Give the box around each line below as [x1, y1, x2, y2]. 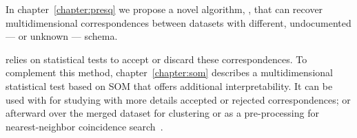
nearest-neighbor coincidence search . [6, 119, 163, 133]
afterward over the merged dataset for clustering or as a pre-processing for [6, 106, 319, 120]
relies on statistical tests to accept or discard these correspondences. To [6, 51, 307, 66]
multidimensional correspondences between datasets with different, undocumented [6, 15, 351, 30]
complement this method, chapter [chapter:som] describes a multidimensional [6, 65, 333, 80]
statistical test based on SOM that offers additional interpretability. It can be [6, 78, 333, 93]
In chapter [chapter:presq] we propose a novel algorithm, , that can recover [6, 2, 323, 16]
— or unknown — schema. [6, 29, 118, 43]
